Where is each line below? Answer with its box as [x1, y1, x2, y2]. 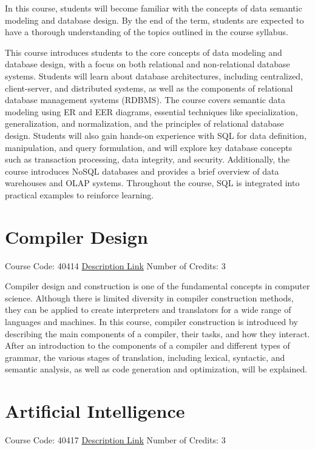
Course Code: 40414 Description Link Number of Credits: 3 [5, 259, 226, 272]
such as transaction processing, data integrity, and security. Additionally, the [5, 153, 290, 166]
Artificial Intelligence [5, 398, 185, 423]
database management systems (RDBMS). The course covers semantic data [5, 93, 285, 106]
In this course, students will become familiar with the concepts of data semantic [5, 2, 302, 14]
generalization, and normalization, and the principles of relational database [5, 117, 284, 130]
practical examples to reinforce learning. [5, 188, 154, 201]
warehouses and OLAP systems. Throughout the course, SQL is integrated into [5, 176, 300, 189]
